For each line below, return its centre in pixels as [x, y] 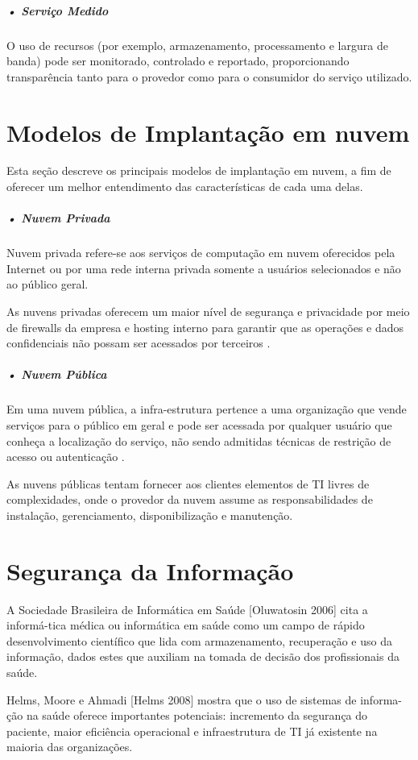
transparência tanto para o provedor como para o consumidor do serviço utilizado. [209, 76]
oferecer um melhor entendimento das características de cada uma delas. [185, 187]
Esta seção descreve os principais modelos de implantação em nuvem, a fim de [199, 170]
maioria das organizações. [70, 747]
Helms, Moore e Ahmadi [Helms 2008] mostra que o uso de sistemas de [182, 699]
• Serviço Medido [58, 10]
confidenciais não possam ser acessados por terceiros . [139, 343]
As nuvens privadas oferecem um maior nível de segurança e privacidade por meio [208, 311]
